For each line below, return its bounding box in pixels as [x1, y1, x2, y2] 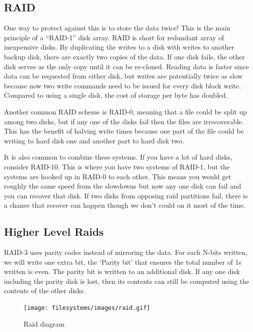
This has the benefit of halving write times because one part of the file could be [4, 126, 244, 136]
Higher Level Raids [4, 224, 104, 239]
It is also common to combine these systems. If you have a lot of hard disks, [4, 152, 232, 162]
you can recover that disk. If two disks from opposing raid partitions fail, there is [4, 190, 248, 200]
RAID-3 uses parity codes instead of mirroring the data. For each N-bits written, [4, 247, 248, 257]
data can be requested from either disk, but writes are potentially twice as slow [4, 71, 243, 81]
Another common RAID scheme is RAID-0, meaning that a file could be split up [4, 106, 247, 116]
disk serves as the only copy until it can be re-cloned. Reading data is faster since [4, 61, 249, 71]
